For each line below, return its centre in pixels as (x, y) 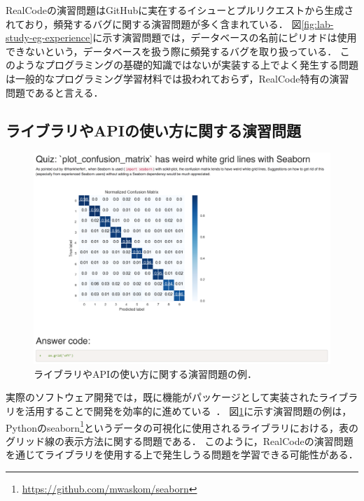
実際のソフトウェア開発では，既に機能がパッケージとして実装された (162, 397)
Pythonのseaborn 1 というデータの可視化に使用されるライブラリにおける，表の (182, 426)
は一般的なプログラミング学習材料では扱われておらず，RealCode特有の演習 (177, 78)
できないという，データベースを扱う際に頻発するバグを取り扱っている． (171, 51)
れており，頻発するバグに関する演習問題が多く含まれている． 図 (154, 23)
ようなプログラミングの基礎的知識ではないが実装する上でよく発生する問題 (187, 65)
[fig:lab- (317, 23)
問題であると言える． (55, 92)
